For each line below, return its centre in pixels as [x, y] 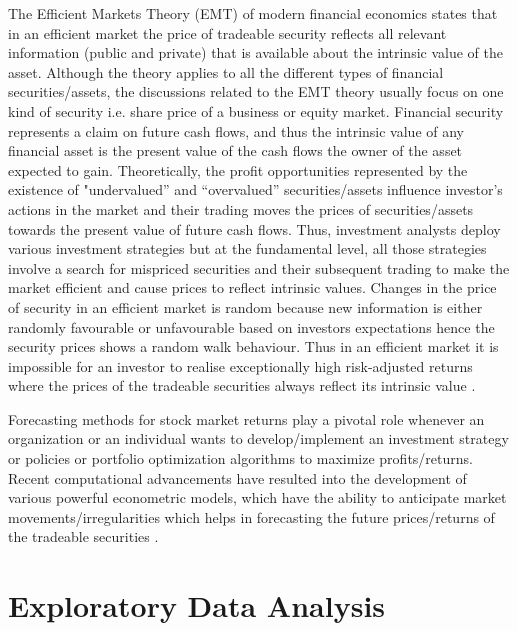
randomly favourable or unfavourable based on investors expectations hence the [251, 326]
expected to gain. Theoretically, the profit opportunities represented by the [238, 169]
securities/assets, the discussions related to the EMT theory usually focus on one [256, 91]
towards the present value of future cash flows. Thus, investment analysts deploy [254, 228]
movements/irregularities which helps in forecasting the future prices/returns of [251, 516]
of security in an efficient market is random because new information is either [245, 306]
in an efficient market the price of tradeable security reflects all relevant [227, 32]
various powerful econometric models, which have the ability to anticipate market [257, 497]
